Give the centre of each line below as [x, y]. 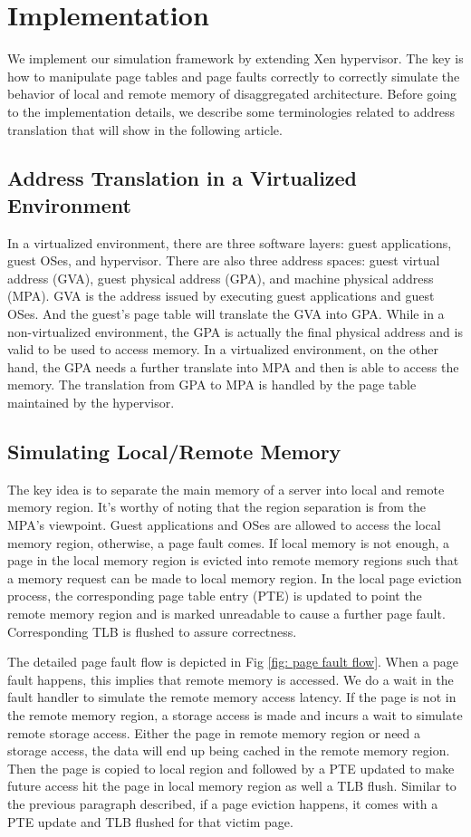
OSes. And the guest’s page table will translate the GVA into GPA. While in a [226, 314]
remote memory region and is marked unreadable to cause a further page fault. [226, 613]
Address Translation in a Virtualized [183, 178]
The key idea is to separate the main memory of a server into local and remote [226, 489]
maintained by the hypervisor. [91, 403]
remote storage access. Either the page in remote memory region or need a [214, 732]
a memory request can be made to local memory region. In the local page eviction [235, 577]
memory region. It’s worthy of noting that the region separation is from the [217, 507]
